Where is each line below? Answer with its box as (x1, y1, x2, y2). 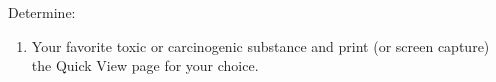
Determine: (8, 2, 76, 22)
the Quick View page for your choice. (31, 55, 259, 76)
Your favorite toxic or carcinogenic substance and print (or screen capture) (31, 35, 490, 56)
